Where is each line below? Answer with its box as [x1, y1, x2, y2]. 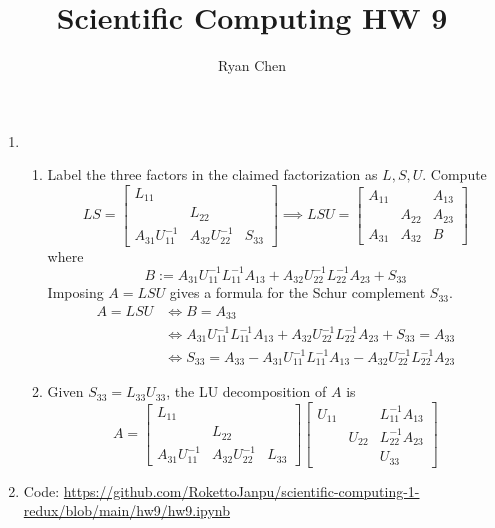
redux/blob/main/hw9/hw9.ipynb [23, 500, 231, 521]
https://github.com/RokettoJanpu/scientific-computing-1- [63, 480, 420, 501]
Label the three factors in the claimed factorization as [47, 164, 378, 185]
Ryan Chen [217, 55, 287, 76]
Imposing [47, 282, 104, 303]
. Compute [422, 164, 487, 185]
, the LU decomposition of [166, 381, 327, 402]
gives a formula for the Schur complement [169, 282, 426, 303]
